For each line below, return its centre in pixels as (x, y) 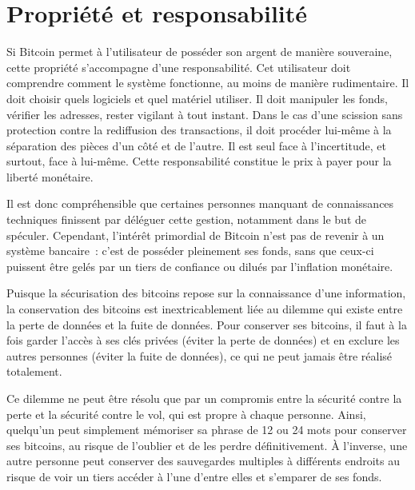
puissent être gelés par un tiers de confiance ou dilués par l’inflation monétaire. (200, 266)
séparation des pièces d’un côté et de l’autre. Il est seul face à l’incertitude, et (196, 145)
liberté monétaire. (50, 176)
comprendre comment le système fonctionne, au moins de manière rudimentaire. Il (208, 83)
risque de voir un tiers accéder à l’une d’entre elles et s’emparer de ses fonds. (194, 476)
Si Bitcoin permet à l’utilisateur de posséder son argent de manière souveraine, (200, 52)
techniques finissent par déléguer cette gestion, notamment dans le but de (186, 219)
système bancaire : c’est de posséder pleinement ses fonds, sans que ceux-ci (190, 251)
